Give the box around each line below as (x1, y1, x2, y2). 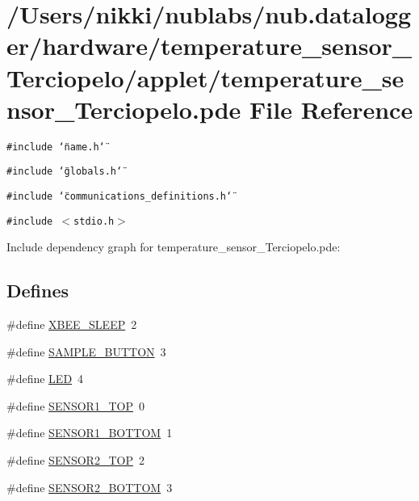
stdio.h (73, 215, 115, 227)
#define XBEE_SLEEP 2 (6, 316, 137, 333)
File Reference (249, 92, 413, 125)
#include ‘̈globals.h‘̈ (6, 166, 123, 178)
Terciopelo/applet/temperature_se (6, 61, 404, 94)
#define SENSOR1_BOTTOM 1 (6, 424, 173, 441)
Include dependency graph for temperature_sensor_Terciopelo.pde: (6, 238, 341, 255)
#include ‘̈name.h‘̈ (6, 141, 105, 153)
